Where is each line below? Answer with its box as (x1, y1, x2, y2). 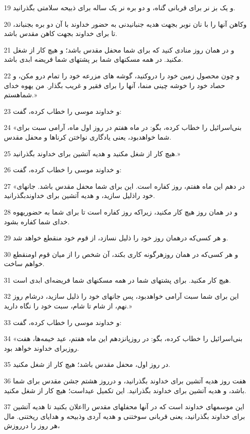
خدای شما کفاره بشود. (4, 216, 70, 226)
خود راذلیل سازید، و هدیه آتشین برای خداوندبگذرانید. (4, 190, 155, 200)
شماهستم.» (4, 90, 37, 100)
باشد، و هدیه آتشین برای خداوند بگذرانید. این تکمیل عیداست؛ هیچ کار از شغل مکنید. (4, 385, 247, 395)
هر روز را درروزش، (4, 420, 60, 431)
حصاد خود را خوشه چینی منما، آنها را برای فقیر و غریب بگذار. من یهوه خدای (4, 80, 225, 90)
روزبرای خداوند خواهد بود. (4, 343, 79, 353)
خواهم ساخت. (4, 258, 45, 269)
